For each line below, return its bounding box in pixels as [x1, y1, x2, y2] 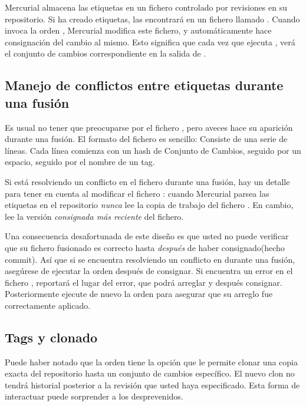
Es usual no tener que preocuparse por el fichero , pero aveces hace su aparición [5, 121, 293, 133]
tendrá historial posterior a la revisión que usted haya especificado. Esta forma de [5, 378, 300, 391]
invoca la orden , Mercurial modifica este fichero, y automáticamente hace [5, 24, 272, 37]
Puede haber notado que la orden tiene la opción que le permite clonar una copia [5, 355, 298, 368]
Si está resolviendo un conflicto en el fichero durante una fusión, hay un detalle [5, 175, 290, 187]
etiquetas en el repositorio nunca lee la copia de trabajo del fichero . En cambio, [5, 199, 294, 211]
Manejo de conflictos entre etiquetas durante [5, 76, 284, 94]
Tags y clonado [5, 328, 98, 346]
